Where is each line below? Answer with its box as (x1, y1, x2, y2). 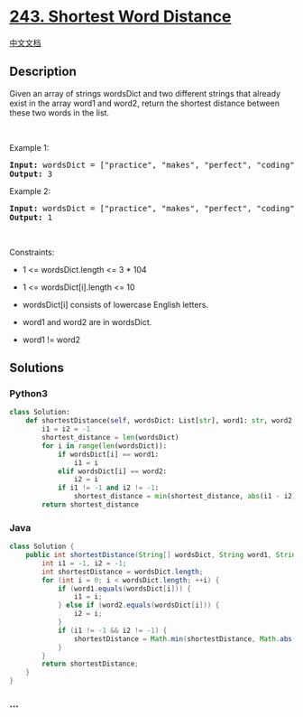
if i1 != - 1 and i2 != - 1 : (57, 483, 160, 493)
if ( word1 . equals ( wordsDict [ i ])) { (57, 584, 192, 593)
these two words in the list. (9, 107, 110, 118)
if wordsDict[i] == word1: (57, 450, 160, 459)
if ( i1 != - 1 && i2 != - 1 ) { (57, 626, 168, 635)
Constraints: (9, 247, 55, 257)
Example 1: (9, 142, 50, 153)
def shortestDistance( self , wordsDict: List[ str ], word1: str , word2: (25, 416, 297, 425)
